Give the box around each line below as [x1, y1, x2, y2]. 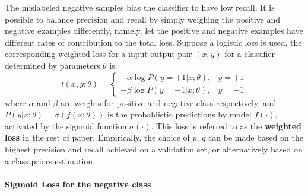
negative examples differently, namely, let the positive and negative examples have [5, 24, 303, 37]
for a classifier [224, 47, 275, 60]
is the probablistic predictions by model [107, 108, 252, 120]
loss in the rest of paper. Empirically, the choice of [5, 131, 190, 144]
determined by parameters [5, 59, 100, 71]
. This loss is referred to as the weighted [151, 119, 302, 132]
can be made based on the [208, 131, 303, 144]
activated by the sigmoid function [5, 119, 127, 132]
